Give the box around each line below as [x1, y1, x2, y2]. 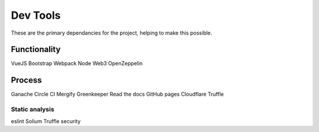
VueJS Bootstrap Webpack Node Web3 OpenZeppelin [11, 60, 143, 67]
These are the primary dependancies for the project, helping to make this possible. [11, 29, 213, 36]
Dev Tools [11, 9, 61, 22]
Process [11, 75, 42, 85]
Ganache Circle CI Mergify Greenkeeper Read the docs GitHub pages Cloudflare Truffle [11, 91, 224, 98]
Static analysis [11, 106, 54, 114]
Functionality [11, 45, 61, 55]
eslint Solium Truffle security [11, 117, 81, 124]
